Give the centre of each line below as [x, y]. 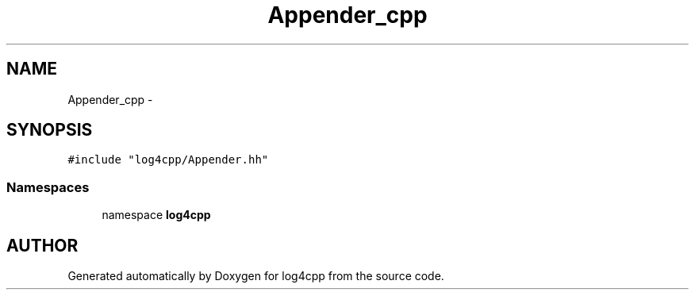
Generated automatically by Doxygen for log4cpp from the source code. [256, 276]
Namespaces [48, 187]
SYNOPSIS [50, 130]
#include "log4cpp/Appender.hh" [168, 160]
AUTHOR [42, 245]
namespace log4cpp [156, 215]
